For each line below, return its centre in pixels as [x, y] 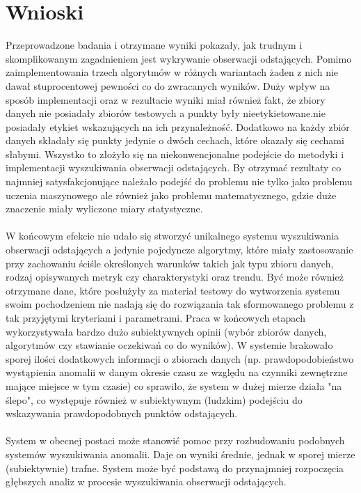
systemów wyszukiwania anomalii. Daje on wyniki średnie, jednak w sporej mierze [180, 454]
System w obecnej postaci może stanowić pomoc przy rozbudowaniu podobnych [175, 440]
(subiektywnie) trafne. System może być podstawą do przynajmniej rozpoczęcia [175, 468]
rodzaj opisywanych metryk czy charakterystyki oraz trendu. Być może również [175, 277]
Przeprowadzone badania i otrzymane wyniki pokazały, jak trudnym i [154, 45]
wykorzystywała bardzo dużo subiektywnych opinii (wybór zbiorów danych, [166, 331]
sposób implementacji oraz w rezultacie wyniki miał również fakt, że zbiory [166, 99]
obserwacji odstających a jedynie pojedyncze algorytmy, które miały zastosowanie [179, 250]
